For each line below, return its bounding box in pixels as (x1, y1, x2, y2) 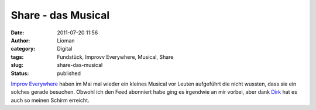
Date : (11, 29, 25, 36)
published (57, 70, 81, 77)
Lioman (57, 37, 75, 44)
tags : (11, 53, 24, 61)
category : (11, 45, 36, 52)
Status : (11, 70, 29, 77)
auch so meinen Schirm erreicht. (11, 97, 90, 104)
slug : (11, 62, 23, 69)
